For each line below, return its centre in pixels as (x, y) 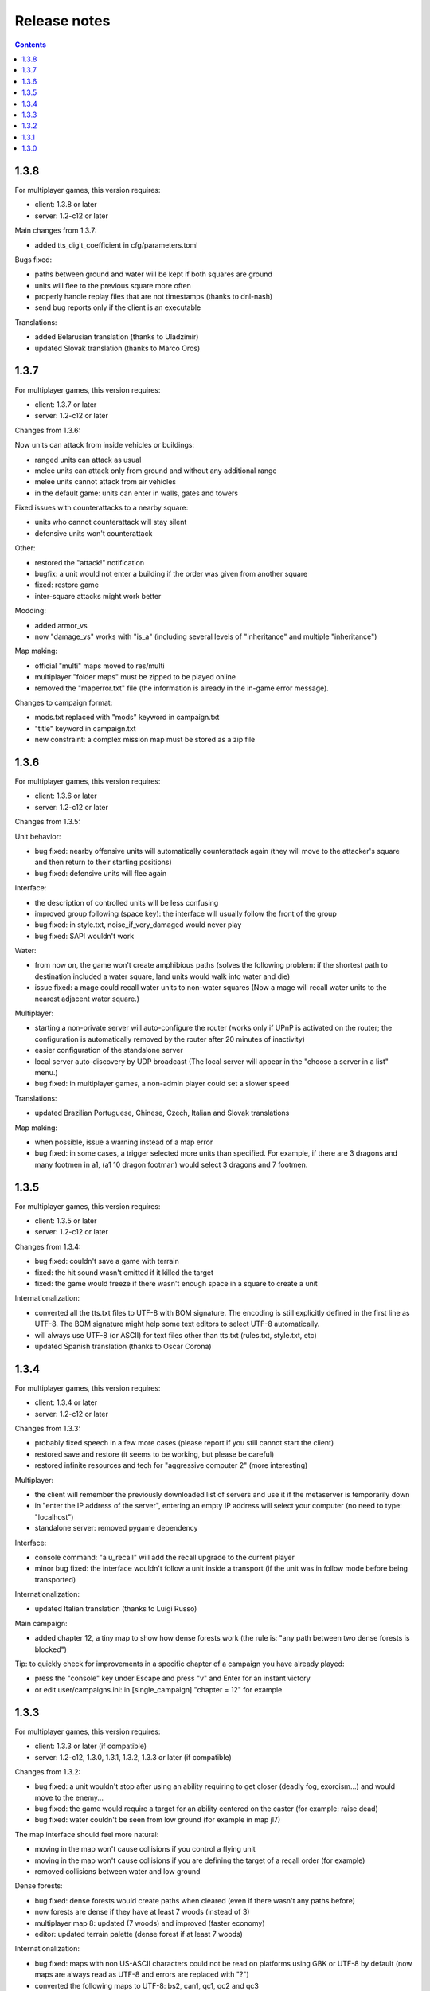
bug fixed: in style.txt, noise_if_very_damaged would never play (138, 925)
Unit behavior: (38, 836)
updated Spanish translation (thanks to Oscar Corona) (123, 1346)
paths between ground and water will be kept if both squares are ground (153, 274)
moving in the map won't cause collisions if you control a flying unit (145, 1849)
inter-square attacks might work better (98, 596)
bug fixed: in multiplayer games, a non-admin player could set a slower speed (162, 1084)
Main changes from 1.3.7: (56, 230)
